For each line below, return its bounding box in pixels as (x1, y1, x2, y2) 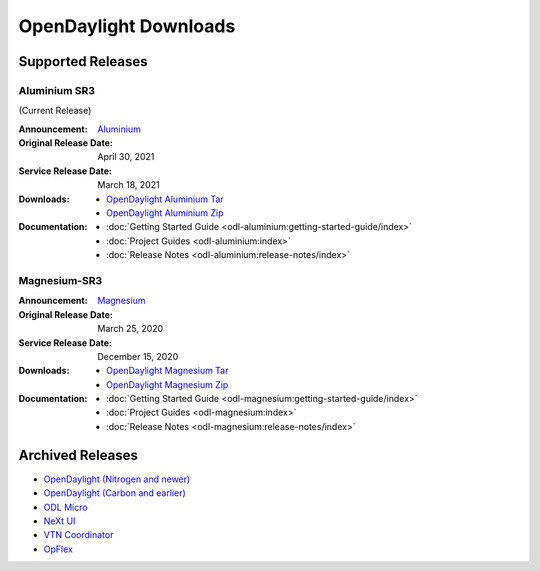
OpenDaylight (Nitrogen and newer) (43, 473, 191, 485)
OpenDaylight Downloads (18, 15, 236, 37)
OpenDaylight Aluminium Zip (106, 207, 224, 219)
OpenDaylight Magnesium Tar (106, 365, 229, 377)
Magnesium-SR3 (18, 273, 103, 287)
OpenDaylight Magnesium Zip (106, 378, 229, 390)
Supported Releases (18, 53, 149, 70)
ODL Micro (43, 501, 89, 513)
